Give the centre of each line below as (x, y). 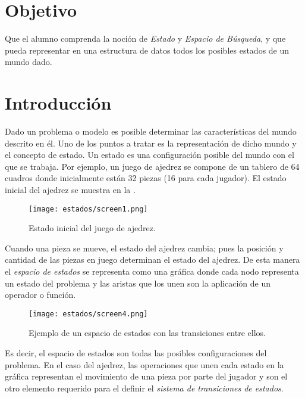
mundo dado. (29, 62)
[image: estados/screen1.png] (88, 209)
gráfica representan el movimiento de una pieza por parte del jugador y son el (146, 376)
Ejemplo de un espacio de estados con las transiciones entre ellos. (147, 333)
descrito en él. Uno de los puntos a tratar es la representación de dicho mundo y (151, 143)
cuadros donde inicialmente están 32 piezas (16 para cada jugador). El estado (146, 178)
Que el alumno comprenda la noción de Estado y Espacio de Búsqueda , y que (145, 38)
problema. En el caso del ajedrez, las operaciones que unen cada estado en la (144, 364)
